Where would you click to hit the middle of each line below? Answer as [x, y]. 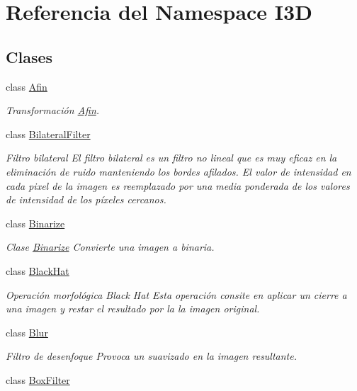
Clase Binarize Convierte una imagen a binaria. [110, 247]
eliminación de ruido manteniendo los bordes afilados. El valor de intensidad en [178, 171]
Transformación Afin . [53, 110]
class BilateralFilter [48, 134]
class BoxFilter [38, 379]
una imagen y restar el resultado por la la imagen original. [133, 308]
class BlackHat [38, 270]
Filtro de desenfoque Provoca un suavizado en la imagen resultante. [152, 356]
